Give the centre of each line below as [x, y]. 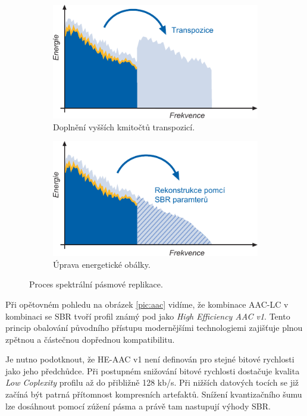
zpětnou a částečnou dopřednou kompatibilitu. [90, 339]
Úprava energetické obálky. [102, 264]
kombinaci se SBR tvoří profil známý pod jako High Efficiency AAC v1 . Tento [148, 316]
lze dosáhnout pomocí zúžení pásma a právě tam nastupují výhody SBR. [138, 406]
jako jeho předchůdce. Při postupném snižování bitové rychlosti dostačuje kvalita [153, 370]
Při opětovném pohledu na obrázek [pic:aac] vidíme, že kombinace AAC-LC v [147, 304]
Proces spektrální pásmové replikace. [96, 284]
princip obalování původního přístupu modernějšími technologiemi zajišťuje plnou [154, 328]
